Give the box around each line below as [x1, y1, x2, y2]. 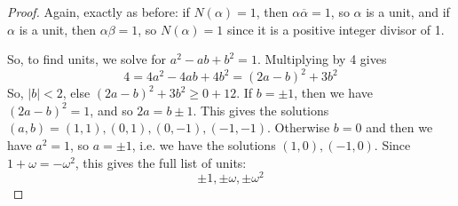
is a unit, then [19, 20, 97, 38]
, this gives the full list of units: [75, 153, 247, 171]
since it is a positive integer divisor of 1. [227, 20, 445, 38]
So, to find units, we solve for [7, 50, 167, 68]
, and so [90, 100, 133, 119]
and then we [366, 118, 433, 137]
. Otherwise [267, 118, 330, 137]
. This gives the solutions [193, 100, 329, 119]
